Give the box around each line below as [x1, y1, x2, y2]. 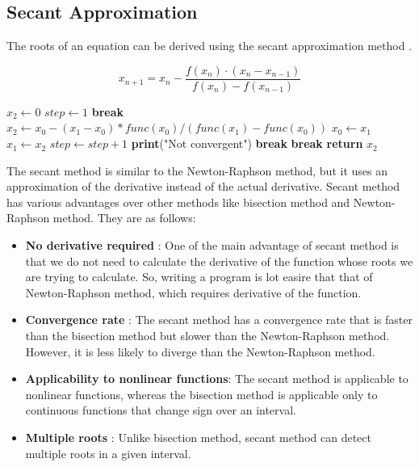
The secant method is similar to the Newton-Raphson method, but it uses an [6, 162, 388, 179]
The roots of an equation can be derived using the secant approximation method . [6, 37, 413, 54]
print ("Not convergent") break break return [131, 135, 363, 152]
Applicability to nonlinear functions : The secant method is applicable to [25, 370, 409, 387]
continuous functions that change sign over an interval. [25, 402, 296, 419]
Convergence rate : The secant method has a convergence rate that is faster [25, 311, 413, 328]
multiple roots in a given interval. [25, 444, 191, 461]
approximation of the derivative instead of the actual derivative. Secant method [6, 178, 400, 195]
